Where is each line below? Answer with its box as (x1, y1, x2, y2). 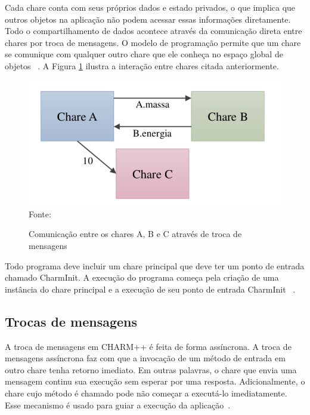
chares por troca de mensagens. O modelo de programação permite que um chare (5, 36, 301, 48)
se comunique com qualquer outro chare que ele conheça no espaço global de (5, 48, 283, 60)
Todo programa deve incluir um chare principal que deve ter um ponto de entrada (5, 259, 305, 272)
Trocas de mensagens (5, 312, 138, 330)
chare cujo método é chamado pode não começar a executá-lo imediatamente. (5, 387, 287, 399)
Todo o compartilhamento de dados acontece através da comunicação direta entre (5, 24, 302, 37)
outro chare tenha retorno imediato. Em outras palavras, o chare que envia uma (5, 363, 297, 376)
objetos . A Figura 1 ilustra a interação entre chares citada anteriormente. (5, 59, 279, 72)
